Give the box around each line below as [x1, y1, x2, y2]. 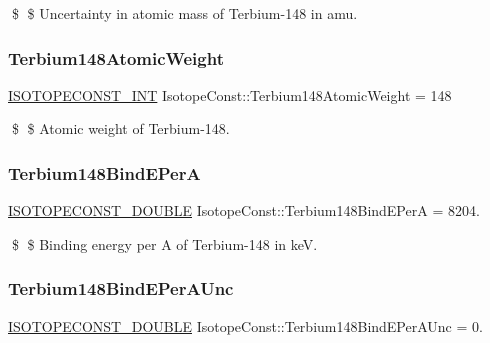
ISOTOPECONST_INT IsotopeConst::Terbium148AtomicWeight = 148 [8, 84, 452, 105]
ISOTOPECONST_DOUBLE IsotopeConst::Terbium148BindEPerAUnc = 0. [8, 315, 483, 336]
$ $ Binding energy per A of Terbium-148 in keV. [11, 233, 318, 254]
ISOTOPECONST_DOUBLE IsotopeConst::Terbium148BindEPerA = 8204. [8, 200, 480, 221]
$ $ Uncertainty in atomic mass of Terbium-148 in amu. [11, 3, 358, 23]
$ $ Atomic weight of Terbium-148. [11, 118, 230, 139]
